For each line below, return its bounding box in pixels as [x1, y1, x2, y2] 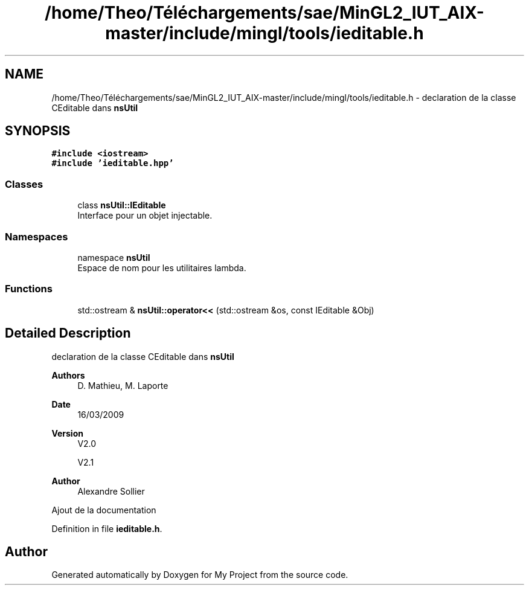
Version [51, 428, 83, 438]
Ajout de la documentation [51, 504, 156, 515]
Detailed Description [5, 325, 131, 341]
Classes [5, 178, 43, 190]
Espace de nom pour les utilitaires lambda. [77, 262, 246, 273]
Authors [51, 370, 85, 380]
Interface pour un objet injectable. [77, 210, 213, 221]
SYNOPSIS [5, 123, 71, 139]
